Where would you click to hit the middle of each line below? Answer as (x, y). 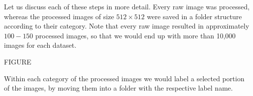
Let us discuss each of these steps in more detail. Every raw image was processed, (127, 6)
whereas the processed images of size (59, 16)
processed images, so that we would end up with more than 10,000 (135, 35)
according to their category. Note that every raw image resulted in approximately (127, 26)
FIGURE (18, 61)
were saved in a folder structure (194, 16)
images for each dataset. (40, 45)
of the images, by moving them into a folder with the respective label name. (118, 88)
